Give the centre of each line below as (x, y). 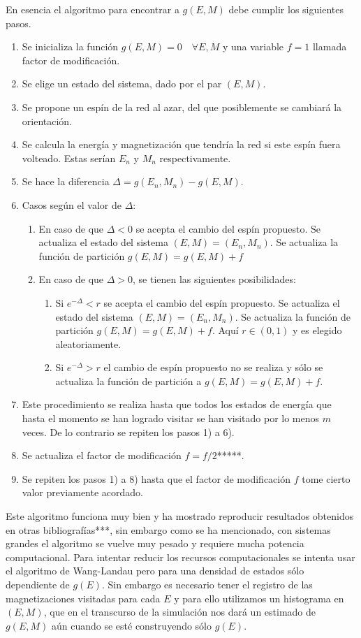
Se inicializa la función (70, 46)
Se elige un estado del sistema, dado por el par (122, 84)
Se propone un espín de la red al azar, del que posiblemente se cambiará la (182, 107)
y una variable (253, 46)
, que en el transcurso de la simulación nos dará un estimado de (180, 612)
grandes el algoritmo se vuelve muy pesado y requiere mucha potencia (155, 543)
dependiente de (38, 584)
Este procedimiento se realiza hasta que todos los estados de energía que (177, 404)
